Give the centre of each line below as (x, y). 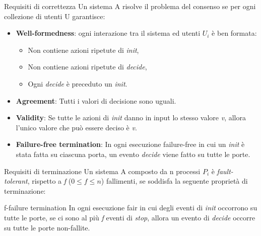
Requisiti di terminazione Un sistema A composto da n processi (102, 171)
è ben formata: (234, 33)
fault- (225, 171)
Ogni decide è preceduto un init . (78, 83)
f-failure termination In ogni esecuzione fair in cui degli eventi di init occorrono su (131, 208)
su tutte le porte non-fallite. (47, 227)
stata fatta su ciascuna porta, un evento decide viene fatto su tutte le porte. (133, 154)
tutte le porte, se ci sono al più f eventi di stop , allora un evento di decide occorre (130, 217)
